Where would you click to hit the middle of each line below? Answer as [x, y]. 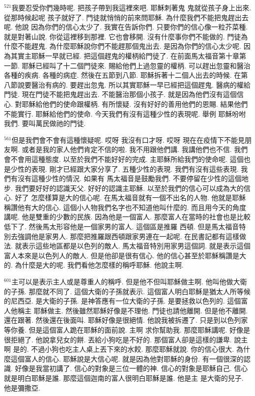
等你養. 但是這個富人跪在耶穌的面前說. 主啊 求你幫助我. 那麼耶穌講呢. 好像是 [127, 330]
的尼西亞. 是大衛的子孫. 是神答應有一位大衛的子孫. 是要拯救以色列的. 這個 [123, 301]
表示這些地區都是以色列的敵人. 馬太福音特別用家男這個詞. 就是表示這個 [136, 246]
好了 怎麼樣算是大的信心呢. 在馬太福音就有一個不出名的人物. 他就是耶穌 [130, 198]
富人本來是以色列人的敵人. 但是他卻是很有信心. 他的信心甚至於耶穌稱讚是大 [125, 255]
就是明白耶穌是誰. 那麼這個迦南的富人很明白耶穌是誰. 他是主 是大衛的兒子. [124, 378]
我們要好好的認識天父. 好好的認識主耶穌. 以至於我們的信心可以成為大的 [129, 188]
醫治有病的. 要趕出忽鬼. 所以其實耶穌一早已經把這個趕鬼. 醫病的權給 [141, 84]
